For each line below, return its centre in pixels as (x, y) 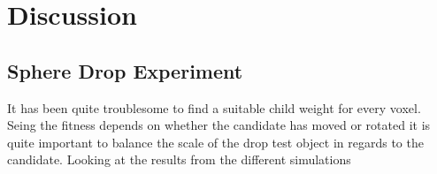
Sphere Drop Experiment (125, 70)
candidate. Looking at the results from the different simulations (179, 159)
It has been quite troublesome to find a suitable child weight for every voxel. (214, 107)
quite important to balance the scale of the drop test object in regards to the (215, 142)
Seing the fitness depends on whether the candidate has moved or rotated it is (219, 125)
